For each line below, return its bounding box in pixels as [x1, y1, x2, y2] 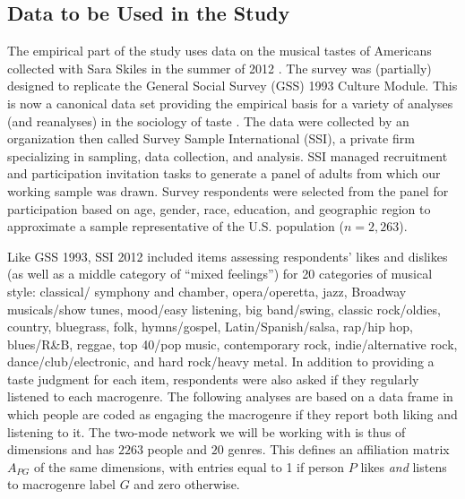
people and [147, 440, 208, 459]
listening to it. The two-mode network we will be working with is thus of [7, 422, 406, 441]
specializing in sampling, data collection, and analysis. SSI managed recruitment [7, 146, 448, 165]
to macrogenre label [7, 475, 116, 494]
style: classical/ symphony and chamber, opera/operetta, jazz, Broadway [7, 281, 407, 300]
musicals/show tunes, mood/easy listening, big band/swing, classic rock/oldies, [7, 299, 441, 318]
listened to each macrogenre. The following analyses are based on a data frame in [7, 387, 453, 406]
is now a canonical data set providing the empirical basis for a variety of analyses [7, 93, 453, 112]
